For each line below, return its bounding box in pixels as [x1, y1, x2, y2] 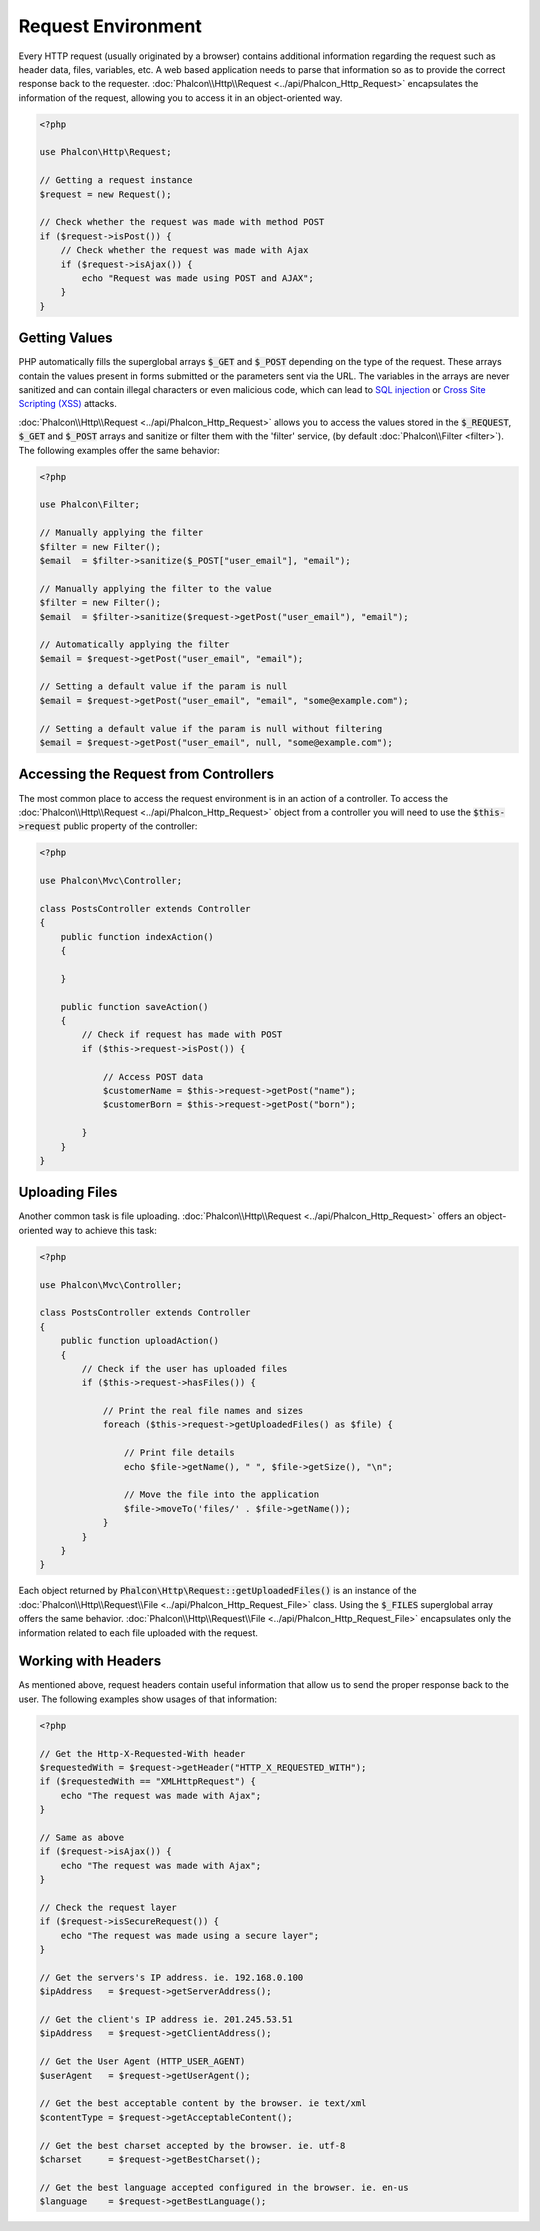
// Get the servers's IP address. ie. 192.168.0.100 [39, 1971, 304, 1983]
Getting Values [18, 330, 114, 347]
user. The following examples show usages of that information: [18, 1693, 278, 1705]
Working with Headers [18, 1653, 162, 1670]
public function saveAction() [60, 1001, 209, 1012]
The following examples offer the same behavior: [18, 444, 220, 456]
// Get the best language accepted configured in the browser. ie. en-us [39, 2181, 409, 2193]
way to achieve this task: [55, 1224, 157, 1236]
